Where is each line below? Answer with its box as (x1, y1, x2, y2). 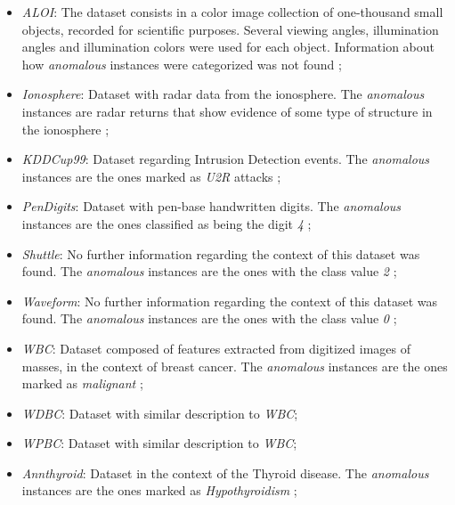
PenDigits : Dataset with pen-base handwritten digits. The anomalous (21, 197, 402, 216)
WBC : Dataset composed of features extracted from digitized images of (21, 338, 410, 357)
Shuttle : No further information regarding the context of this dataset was (21, 244, 420, 263)
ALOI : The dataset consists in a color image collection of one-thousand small (21, 3, 443, 20)
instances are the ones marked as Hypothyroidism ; (21, 481, 297, 500)
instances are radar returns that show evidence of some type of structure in (21, 102, 433, 120)
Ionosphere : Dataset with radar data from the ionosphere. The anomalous (21, 85, 425, 103)
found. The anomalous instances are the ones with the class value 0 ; (21, 309, 397, 328)
